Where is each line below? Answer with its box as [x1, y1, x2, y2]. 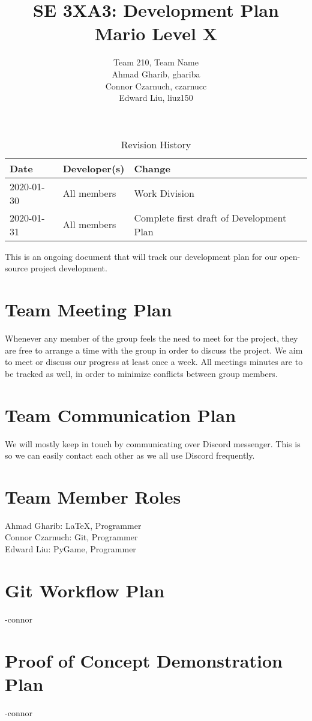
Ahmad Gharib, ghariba [112, 67, 200, 80]
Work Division [134, 186, 194, 201]
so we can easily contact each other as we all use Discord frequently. [5, 449, 255, 462]
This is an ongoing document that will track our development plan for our [5, 250, 277, 262]
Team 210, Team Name [113, 56, 199, 68]
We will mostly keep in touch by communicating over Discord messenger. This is [5, 437, 301, 450]
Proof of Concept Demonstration [5, 648, 283, 672]
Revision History [121, 137, 191, 151]
